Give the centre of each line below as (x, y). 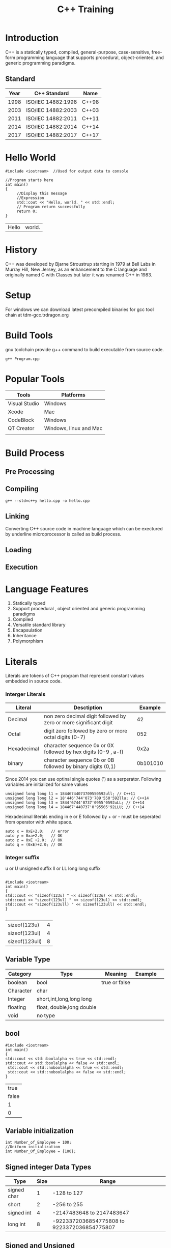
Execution (22, 567)
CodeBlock (21, 420)
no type (46, 1015)
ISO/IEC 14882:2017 (52, 135)
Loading (19, 550)
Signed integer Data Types (48, 1167)
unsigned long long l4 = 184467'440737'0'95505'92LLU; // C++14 (75, 807)
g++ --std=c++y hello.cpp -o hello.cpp (48, 501)
